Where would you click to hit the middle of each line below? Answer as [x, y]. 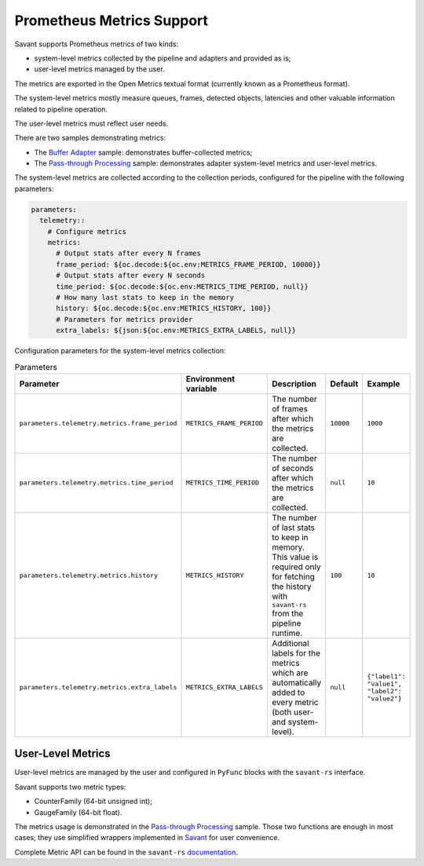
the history [292, 586]
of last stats [294, 528]
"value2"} [384, 698]
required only [296, 567]
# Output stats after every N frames [129, 254]
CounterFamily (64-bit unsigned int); [93, 802]
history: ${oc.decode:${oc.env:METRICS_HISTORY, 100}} [164, 309]
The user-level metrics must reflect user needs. [91, 123]
